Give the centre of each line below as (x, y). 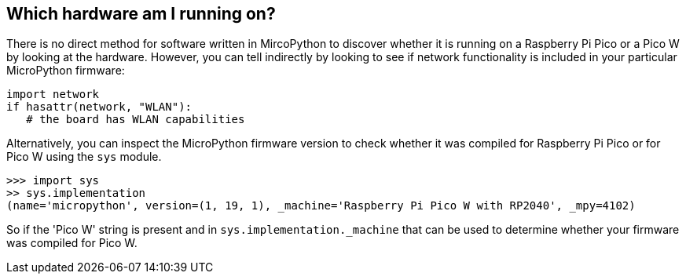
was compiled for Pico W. (72, 243)
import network (53, 95)
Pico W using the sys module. (84, 157)
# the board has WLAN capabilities (136, 120)
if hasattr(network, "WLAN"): (99, 107)
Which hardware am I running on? (141, 14)
